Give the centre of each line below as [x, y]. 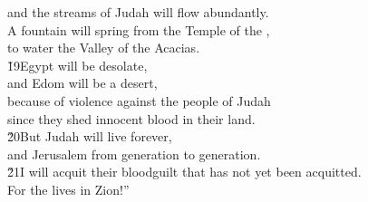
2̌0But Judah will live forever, [90, 136]
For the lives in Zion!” [68, 189]
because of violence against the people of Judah [139, 100]
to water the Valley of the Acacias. [104, 48]
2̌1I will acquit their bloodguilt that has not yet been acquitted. [184, 172]
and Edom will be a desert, [82, 83]
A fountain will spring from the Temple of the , [139, 29]
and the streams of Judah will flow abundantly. [138, 12]
